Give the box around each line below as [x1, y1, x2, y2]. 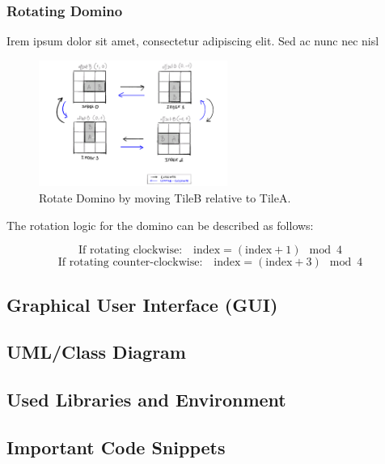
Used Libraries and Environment [6, 387, 286, 412]
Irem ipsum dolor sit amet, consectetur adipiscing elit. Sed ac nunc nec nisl [6, 32, 379, 49]
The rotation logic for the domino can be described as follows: [6, 216, 314, 233]
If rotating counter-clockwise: [57, 257, 203, 269]
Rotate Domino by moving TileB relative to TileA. [39, 189, 291, 206]
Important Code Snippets [6, 434, 226, 459]
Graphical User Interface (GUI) [6, 292, 278, 317]
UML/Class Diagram [6, 339, 186, 364]
